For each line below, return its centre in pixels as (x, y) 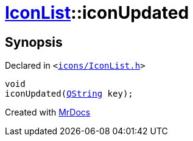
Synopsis (34, 42)
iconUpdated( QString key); (69, 94)
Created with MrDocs (48, 112)
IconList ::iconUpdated (97, 13)
